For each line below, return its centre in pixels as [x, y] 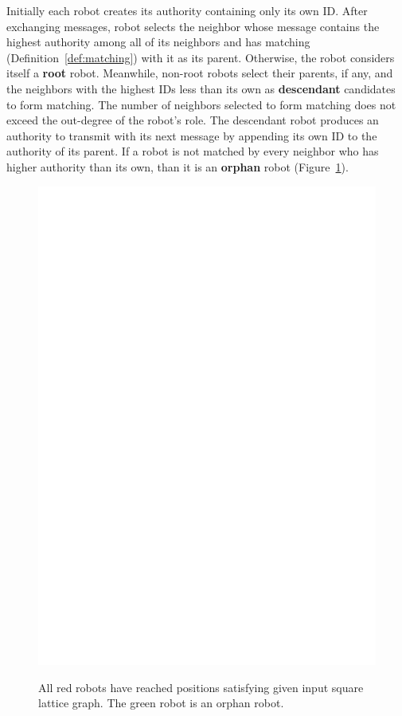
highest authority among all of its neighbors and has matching [158, 42]
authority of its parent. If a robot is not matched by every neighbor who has [193, 151]
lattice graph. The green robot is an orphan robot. [161, 703]
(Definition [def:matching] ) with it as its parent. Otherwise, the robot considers [201, 57]
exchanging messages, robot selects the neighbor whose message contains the [193, 26]
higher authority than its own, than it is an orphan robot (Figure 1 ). [178, 166]
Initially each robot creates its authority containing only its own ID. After [187, 10]
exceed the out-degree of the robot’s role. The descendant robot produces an [193, 120]
